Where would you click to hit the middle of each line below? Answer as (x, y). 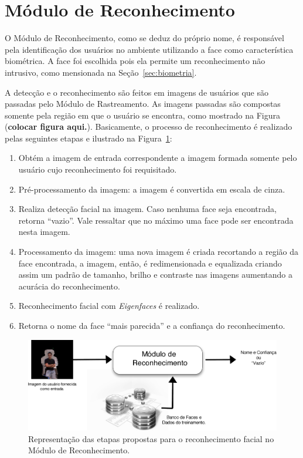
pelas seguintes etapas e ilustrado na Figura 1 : (88, 138)
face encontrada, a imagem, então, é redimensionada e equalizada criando (150, 263)
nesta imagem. (44, 232)
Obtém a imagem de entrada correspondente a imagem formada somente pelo (158, 158)
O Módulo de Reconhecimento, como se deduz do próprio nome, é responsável (144, 38)
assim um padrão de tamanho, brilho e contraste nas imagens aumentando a (155, 275)
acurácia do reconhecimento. (69, 286)
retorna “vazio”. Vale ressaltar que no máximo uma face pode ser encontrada (156, 220)
